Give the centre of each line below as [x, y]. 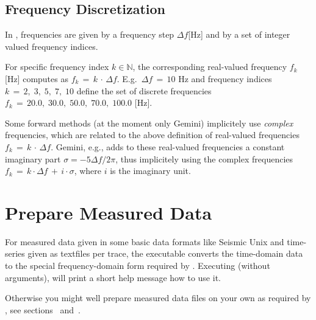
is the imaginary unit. [150, 171]
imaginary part [33, 158]
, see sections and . [43, 309]
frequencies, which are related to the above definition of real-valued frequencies [152, 135]
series [15, 253]
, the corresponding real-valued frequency [210, 67]
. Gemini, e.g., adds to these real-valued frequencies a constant [168, 146]
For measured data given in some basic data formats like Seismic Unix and [145, 241]
